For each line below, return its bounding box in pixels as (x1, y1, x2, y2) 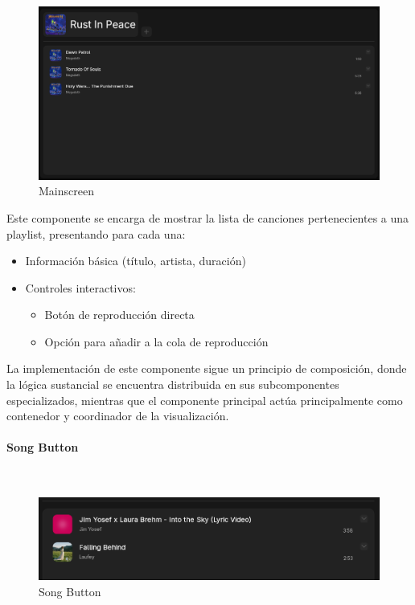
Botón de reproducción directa (44, 306, 195, 323)
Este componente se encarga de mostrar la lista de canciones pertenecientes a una (6, 209, 409, 226)
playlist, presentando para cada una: (6, 225, 186, 242)
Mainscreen (39, 182, 94, 199)
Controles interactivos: (25, 279, 136, 296)
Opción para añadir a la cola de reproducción (44, 333, 269, 350)
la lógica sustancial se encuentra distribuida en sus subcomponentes (6, 376, 339, 393)
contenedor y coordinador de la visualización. (6, 407, 229, 424)
